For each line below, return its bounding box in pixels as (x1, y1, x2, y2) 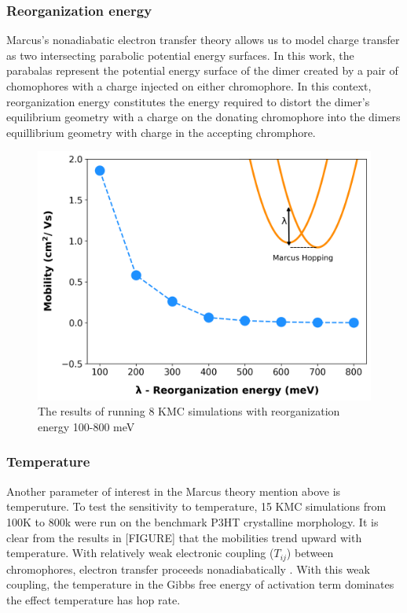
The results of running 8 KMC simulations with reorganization (38, 403, 340, 419)
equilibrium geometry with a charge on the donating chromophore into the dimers (6, 109, 401, 125)
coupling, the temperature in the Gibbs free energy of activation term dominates (6, 576, 394, 593)
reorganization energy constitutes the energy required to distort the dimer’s (6, 93, 370, 109)
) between (286, 545, 334, 561)
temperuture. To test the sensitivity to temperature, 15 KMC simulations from (6, 498, 387, 515)
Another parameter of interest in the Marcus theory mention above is (6, 482, 341, 499)
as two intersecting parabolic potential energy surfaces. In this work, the (6, 46, 354, 63)
